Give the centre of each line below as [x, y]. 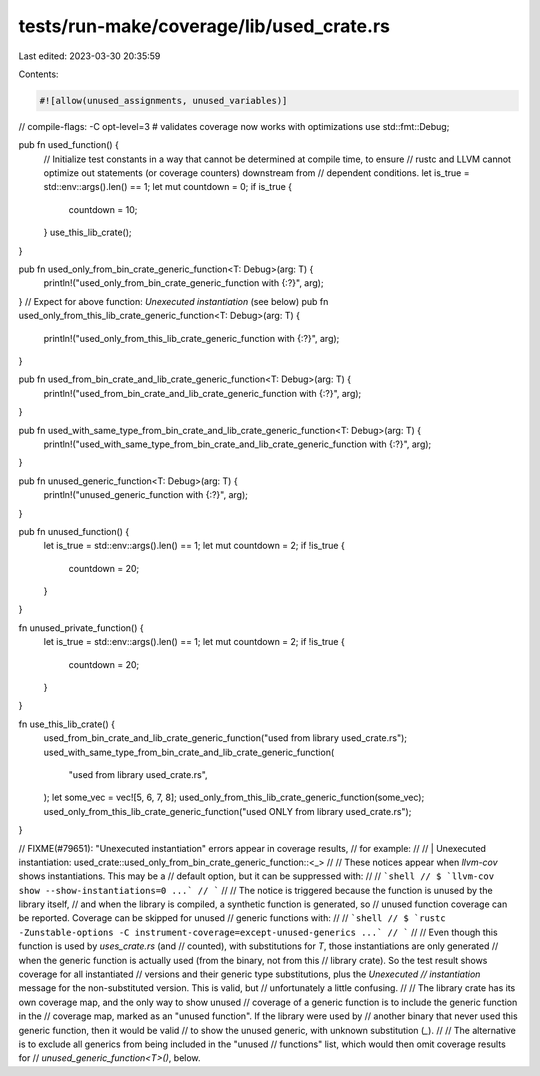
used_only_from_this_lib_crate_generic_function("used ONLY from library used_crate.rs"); [227, 811]
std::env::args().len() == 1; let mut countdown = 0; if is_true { [168, 187]
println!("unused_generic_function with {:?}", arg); [146, 495]
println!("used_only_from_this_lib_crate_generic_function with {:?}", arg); [191, 338]
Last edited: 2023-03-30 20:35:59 [89, 56]
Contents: [38, 74]
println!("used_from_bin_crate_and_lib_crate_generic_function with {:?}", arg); [202, 393]
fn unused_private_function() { [81, 627]
